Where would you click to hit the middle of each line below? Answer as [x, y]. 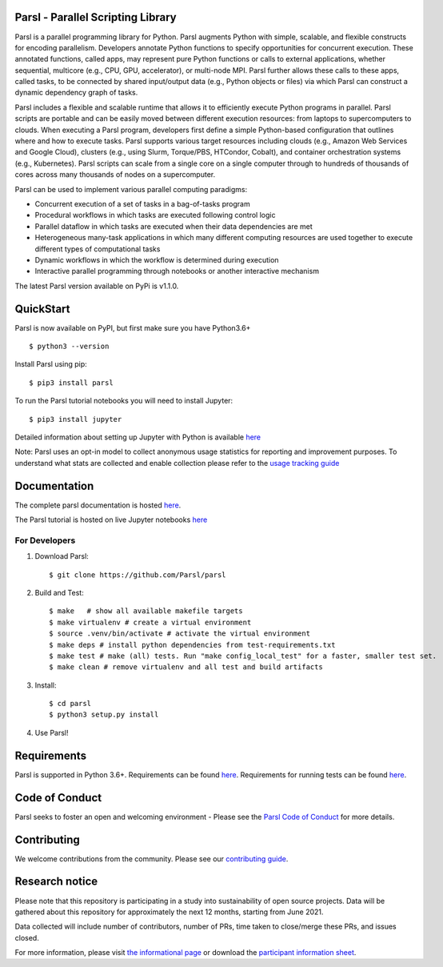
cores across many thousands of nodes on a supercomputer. [115, 175]
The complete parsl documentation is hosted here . [98, 505]
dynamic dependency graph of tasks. [76, 93]
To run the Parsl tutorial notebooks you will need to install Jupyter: [124, 401]
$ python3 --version [69, 347]
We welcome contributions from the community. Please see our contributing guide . [152, 859]
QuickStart [43, 309]
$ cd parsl [70, 704]
